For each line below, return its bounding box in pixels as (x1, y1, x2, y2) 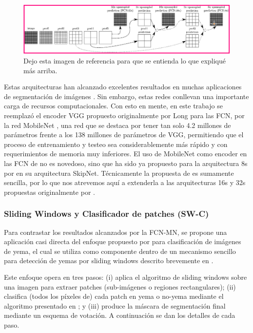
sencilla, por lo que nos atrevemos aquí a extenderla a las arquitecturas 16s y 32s (4, 177, 246, 187)
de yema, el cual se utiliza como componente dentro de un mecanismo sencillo (4, 246, 236, 256)
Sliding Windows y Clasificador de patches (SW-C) (4, 208, 209, 220)
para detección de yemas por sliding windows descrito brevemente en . (4, 255, 214, 266)
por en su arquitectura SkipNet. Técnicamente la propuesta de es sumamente (4, 167, 234, 178)
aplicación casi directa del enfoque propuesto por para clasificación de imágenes (4, 236, 241, 247)
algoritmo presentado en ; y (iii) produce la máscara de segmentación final (4, 300, 226, 311)
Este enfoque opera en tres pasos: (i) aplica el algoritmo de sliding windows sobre (4, 272, 247, 282)
